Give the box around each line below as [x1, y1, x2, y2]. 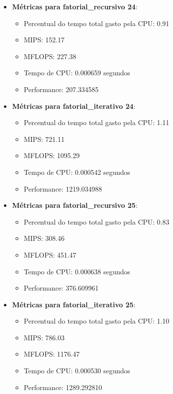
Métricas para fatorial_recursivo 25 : [12, 200, 138, 210]
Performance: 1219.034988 [24, 183, 102, 194]
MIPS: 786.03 [24, 332, 65, 342]
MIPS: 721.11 [24, 133, 65, 144]
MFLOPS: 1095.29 [24, 150, 80, 161]
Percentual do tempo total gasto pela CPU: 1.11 [24, 117, 170, 128]
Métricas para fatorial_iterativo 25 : [12, 299, 136, 309]
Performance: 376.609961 [24, 283, 99, 293]
